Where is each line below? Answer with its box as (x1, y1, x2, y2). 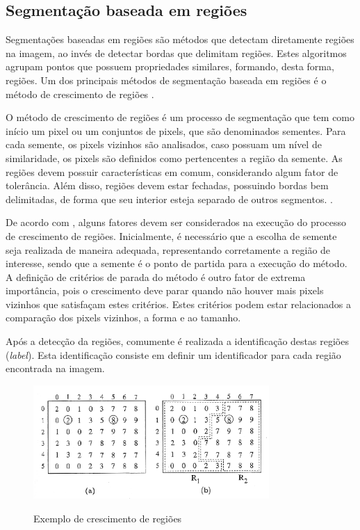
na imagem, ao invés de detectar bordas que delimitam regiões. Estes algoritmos (6, 45, 347, 60)
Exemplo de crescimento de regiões (33, 511, 182, 525)
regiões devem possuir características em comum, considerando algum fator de (6, 164, 338, 179)
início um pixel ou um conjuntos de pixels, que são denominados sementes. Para (6, 123, 346, 138)
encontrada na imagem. (6, 361, 105, 376)
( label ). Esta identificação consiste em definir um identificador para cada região (6, 347, 341, 362)
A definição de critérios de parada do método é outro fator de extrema (6, 269, 306, 284)
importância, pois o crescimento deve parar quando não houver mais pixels (6, 283, 324, 298)
